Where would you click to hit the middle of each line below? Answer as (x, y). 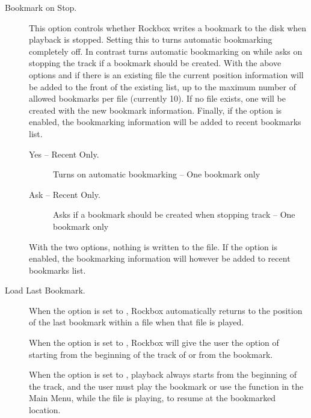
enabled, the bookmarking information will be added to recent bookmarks (165, 122)
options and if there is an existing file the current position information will (166, 74)
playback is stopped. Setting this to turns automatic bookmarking (151, 39)
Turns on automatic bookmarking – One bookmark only (157, 174)
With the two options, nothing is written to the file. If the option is (153, 246)
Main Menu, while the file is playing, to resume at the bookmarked (152, 398)
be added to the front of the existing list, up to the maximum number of (162, 86)
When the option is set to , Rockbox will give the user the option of (154, 343)
